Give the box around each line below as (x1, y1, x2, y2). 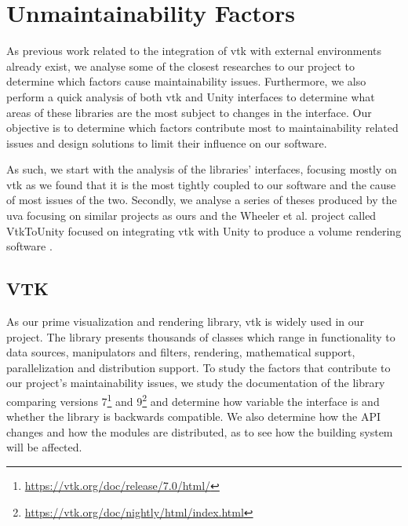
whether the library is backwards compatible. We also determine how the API (6, 408, 381, 425)
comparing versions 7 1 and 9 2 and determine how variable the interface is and (6, 391, 380, 409)
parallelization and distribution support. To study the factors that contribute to (6, 359, 391, 375)
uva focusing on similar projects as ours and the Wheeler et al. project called (6, 207, 377, 224)
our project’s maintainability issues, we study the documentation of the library (6, 374, 385, 391)
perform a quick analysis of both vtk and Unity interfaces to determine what (6, 88, 375, 104)
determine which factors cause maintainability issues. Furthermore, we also (6, 73, 366, 89)
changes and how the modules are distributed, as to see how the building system (6, 423, 393, 440)
